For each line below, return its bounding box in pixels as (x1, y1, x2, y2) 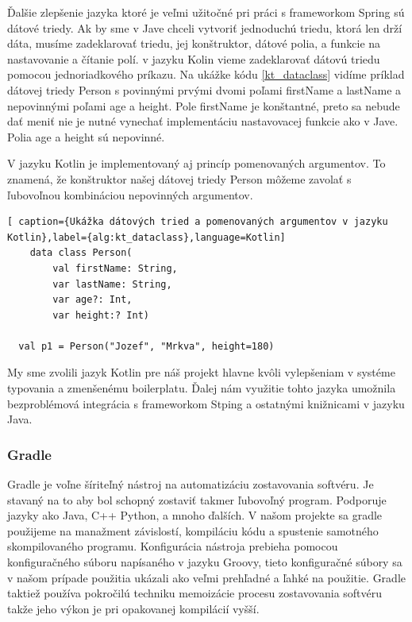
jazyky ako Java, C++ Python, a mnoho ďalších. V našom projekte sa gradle (7, 507, 383, 523)
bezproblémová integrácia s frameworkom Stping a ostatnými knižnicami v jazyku (7, 395, 405, 411)
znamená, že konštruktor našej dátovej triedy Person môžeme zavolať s (7, 170, 352, 187)
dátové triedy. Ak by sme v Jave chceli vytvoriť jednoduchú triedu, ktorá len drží (7, 19, 402, 36)
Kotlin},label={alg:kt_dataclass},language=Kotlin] (7, 231, 286, 243)
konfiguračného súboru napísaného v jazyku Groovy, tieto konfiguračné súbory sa (7, 554, 402, 570)
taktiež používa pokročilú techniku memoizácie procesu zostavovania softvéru (7, 585, 383, 601)
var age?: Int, (52, 294, 133, 306)
